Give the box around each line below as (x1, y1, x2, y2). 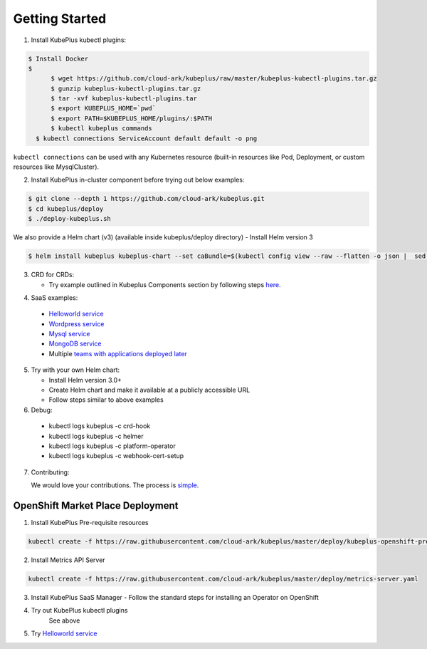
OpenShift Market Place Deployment (13, 499, 179, 512)
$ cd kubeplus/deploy (28, 204, 104, 213)
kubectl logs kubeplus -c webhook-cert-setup (48, 452, 184, 460)
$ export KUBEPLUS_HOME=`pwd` (51, 104, 157, 113)
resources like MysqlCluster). (13, 162, 100, 171)
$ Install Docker (28, 54, 89, 63)
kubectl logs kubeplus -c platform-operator (48, 442, 176, 450)
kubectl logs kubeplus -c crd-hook (48, 422, 151, 430)
